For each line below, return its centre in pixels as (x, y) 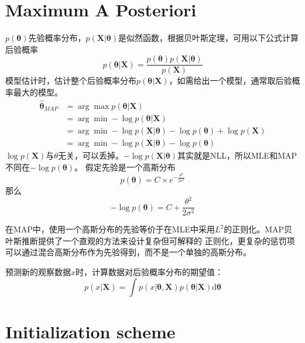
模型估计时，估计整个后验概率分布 (71, 80)
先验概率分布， (57, 38)
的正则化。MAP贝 (258, 229)
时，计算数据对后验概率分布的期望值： (150, 272)
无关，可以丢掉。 (90, 155)
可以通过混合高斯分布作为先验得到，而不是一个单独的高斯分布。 (128, 252)
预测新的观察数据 (38, 272)
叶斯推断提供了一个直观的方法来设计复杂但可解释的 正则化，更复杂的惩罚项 (150, 240)
